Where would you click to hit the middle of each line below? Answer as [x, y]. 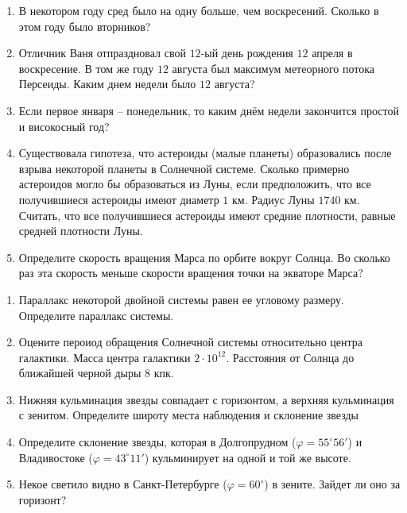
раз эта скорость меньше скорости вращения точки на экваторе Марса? [191, 273]
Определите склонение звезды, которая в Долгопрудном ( [157, 442]
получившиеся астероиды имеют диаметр [119, 199]
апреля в [332, 53]
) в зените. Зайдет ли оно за [332, 484]
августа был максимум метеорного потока [273, 68]
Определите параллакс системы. [96, 315]
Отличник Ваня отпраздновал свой [102, 53]
